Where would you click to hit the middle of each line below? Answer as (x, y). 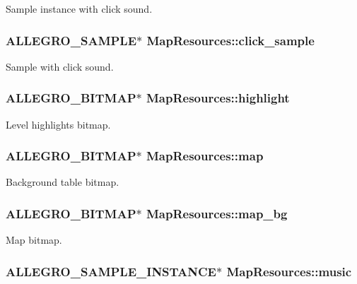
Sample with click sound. (60, 66)
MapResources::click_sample (230, 40)
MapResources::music (289, 271)
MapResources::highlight (218, 98)
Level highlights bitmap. (58, 124)
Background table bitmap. (63, 182)
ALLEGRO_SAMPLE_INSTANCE (111, 271)
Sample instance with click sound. (79, 8)
